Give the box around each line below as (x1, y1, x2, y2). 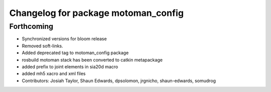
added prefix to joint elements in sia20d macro (22, 64, 118, 70)
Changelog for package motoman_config (9, 7, 184, 18)
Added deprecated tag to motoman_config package (22, 50, 129, 56)
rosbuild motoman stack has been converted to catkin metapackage (22, 57, 163, 63)
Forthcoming (9, 22, 54, 31)
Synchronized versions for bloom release (22, 36, 107, 42)
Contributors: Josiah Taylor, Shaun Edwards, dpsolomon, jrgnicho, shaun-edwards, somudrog (22, 78, 216, 84)
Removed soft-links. (22, 43, 64, 49)
